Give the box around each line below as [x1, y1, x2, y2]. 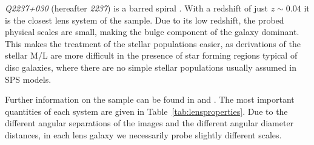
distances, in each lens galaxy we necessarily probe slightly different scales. [5, 128, 282, 141]
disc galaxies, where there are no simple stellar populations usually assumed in [5, 60, 297, 73]
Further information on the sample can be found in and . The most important [5, 93, 295, 106]
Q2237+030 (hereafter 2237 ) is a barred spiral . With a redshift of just [5, 2, 269, 14]
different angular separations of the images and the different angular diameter [5, 117, 294, 129]
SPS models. [5, 72, 52, 85]
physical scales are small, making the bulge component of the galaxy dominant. [5, 25, 299, 38]
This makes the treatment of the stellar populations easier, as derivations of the [5, 37, 301, 50]
